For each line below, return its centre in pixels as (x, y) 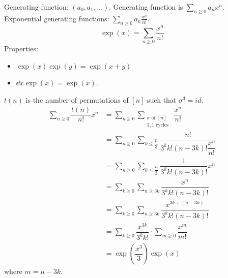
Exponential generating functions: (57, 18)
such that (162, 99)
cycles (162, 125)
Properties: (21, 49)
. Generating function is (146, 7)
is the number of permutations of (77, 99)
